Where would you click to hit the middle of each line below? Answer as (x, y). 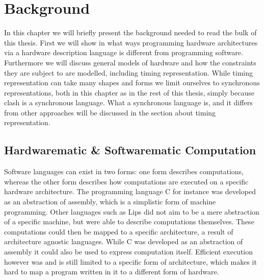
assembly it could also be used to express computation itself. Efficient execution (129, 252)
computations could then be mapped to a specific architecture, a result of (119, 231)
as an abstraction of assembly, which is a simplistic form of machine (110, 202)
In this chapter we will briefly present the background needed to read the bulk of (130, 32)
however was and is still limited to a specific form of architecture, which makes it (130, 261)
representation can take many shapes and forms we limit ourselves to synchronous (132, 83)
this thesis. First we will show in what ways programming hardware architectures (131, 42)
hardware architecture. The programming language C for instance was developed (130, 191)
